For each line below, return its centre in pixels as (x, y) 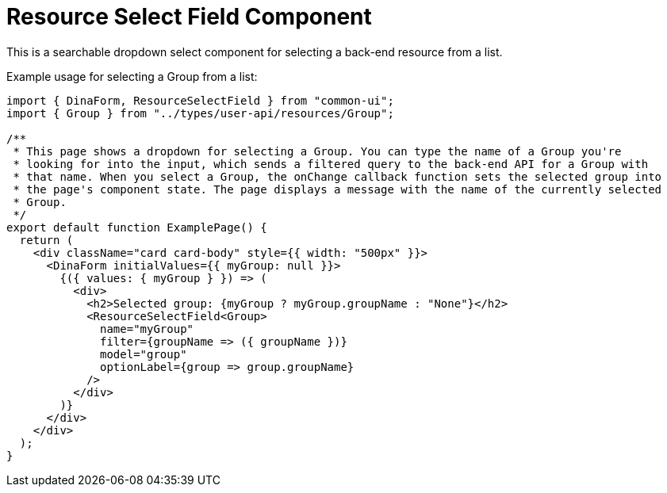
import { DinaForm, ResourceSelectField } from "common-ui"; (200, 100)
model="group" (144, 354)
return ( (46, 240)
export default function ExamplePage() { (137, 227)
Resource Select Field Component (189, 17)
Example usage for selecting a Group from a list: (132, 76)
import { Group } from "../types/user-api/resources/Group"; (200, 113)
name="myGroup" (147, 329)
